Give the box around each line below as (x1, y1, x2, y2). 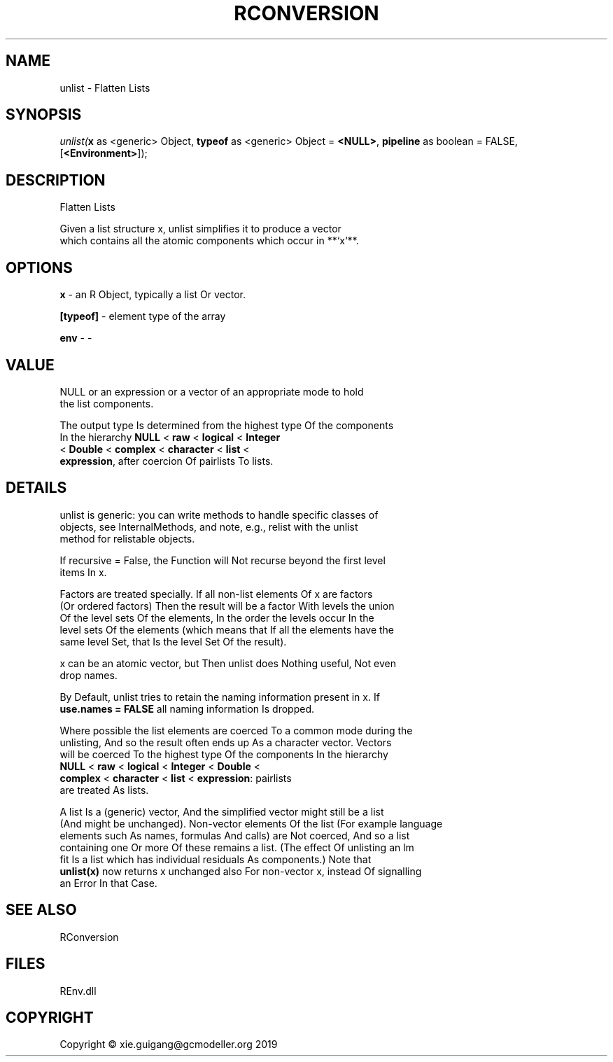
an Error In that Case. (59, 876, 157, 889)
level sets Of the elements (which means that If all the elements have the (59, 623, 394, 636)
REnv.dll (59, 984, 97, 997)
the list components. (59, 397, 154, 410)
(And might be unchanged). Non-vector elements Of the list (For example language (59, 817, 443, 830)
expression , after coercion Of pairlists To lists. (59, 454, 274, 467)
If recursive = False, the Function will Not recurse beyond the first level (59, 554, 386, 566)
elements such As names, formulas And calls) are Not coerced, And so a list (59, 829, 410, 841)
